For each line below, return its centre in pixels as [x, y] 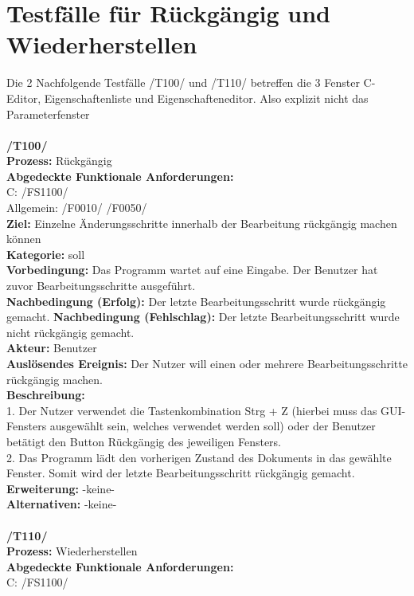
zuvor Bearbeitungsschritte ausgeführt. [101, 286]
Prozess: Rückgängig [59, 161]
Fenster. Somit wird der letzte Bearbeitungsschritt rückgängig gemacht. [181, 473]
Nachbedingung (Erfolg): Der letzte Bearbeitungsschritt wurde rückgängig [196, 301]
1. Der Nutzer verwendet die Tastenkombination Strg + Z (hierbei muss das [192, 410]
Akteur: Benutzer [52, 348]
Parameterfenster [48, 114]
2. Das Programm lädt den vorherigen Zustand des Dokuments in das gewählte [199, 457]
